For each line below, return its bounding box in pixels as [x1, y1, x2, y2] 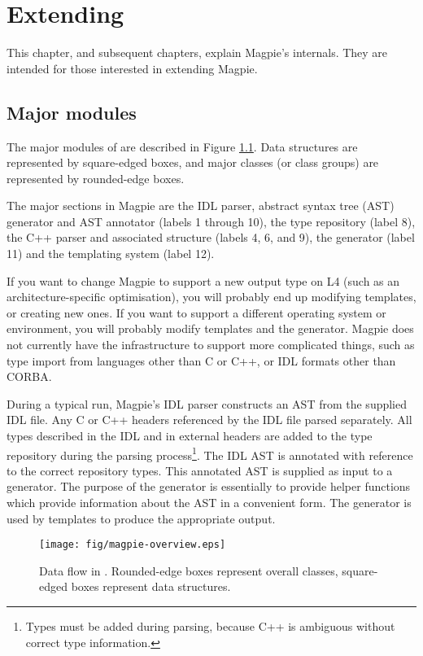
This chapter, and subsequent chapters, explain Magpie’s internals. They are [7, 44, 388, 61]
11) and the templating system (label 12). [7, 245, 215, 262]
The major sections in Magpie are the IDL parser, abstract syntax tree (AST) [7, 197, 395, 214]
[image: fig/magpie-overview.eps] [39, 539, 226, 551]
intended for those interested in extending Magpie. [7, 59, 258, 77]
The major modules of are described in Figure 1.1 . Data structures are [7, 138, 358, 155]
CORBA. [7, 368, 52, 385]
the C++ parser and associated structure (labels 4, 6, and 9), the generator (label [7, 229, 415, 246]
